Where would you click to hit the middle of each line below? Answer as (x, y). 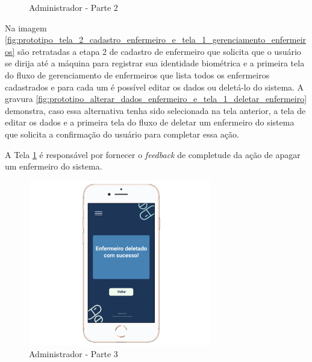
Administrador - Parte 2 (73, 7)
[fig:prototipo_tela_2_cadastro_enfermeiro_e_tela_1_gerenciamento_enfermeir (156, 40)
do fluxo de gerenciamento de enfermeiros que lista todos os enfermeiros (137, 75)
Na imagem (26, 27)
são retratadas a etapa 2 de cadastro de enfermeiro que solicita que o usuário (159, 51)
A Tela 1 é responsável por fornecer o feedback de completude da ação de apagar (153, 154)
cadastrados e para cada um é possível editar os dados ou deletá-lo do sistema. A (154, 87)
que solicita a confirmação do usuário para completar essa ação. (122, 134)
